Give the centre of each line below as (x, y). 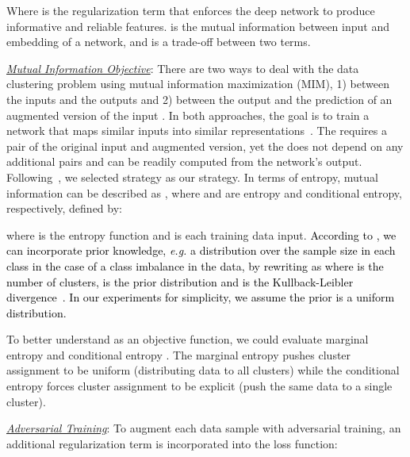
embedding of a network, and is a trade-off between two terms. (159, 42)
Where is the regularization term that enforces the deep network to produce (191, 10)
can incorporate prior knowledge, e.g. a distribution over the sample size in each (201, 250)
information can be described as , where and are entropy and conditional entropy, (204, 192)
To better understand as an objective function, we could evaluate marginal (188, 339)
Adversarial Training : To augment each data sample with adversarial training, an (204, 428)
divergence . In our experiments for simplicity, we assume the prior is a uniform (201, 297)
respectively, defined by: (64, 208)
